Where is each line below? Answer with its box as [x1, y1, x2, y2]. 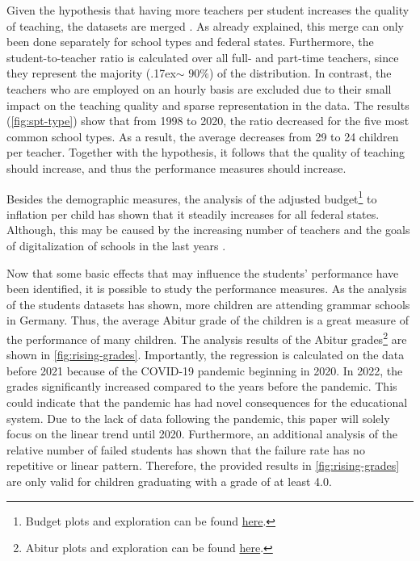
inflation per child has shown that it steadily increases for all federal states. [6, 205, 380, 222]
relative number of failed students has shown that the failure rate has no [6, 441, 365, 458]
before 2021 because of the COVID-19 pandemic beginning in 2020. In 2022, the [6, 362, 403, 379]
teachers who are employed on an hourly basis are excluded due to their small [6, 80, 392, 97]
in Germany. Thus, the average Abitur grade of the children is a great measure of [6, 312, 409, 329]
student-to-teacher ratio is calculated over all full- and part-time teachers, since [6, 48, 399, 65]
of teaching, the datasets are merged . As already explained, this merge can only [6, 17, 404, 34]
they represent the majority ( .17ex [6, 65, 176, 82]
